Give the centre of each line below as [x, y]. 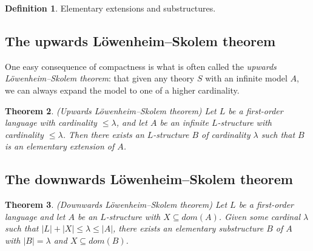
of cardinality [226, 134]
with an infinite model [246, 78]
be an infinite [184, 122]
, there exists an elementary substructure [188, 228]
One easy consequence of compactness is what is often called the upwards [141, 66]
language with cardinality [51, 122]
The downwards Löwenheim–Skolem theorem [149, 179]
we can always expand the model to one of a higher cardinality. [122, 90]
